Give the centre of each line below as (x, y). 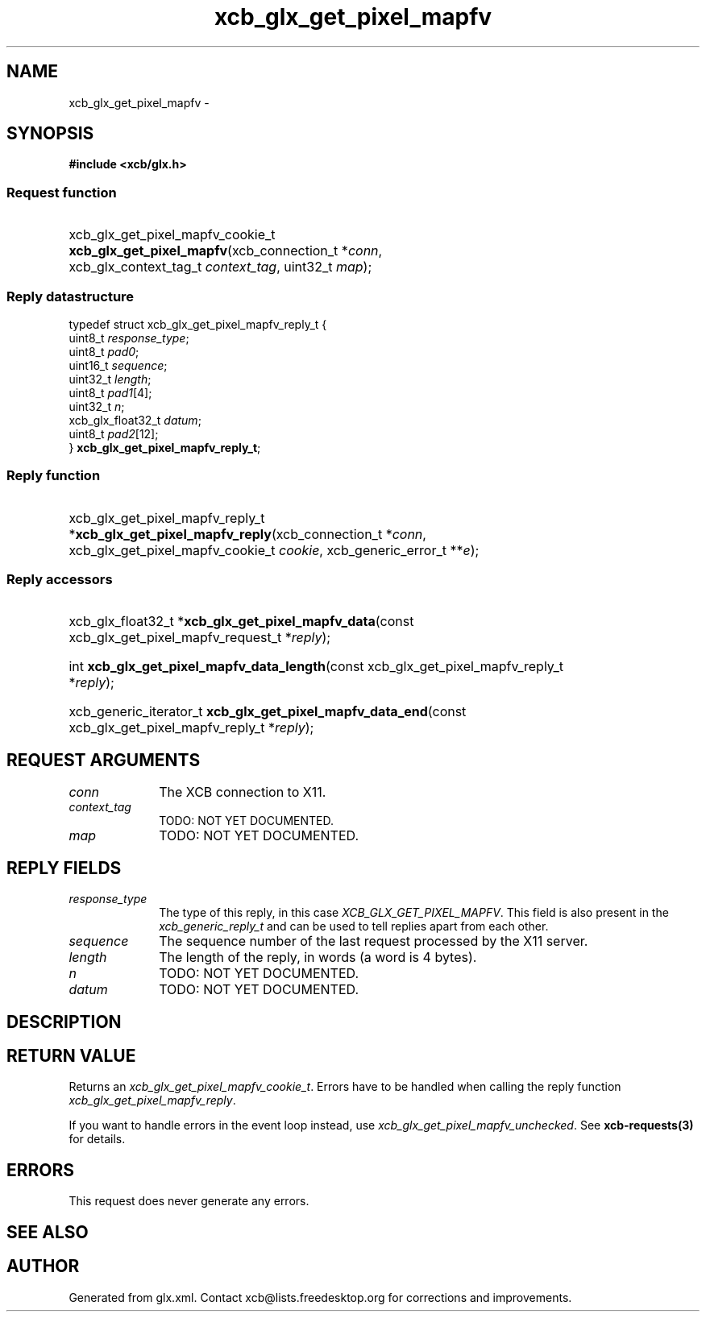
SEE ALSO (48, 1232)
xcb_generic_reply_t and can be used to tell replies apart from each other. (354, 926)
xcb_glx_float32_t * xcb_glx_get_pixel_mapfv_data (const (241, 622)
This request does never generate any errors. (189, 1201)
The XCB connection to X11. (243, 792)
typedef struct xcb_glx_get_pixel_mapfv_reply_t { (198, 324)
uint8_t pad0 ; (104, 351)
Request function (62, 192)
